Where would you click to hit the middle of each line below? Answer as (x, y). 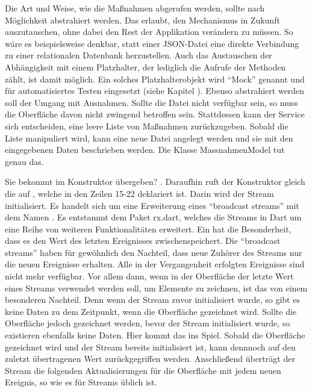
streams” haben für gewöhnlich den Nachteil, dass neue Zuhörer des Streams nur (154, 252)
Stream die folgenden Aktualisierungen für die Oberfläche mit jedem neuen (143, 370)
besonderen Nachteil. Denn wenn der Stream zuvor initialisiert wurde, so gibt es (152, 300)
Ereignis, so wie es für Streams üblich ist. (81, 382)
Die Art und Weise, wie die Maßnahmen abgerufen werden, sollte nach (135, 8)
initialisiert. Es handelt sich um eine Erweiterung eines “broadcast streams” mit (152, 205)
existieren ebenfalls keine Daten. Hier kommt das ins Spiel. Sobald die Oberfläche (155, 335)
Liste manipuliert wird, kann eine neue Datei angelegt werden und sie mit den (149, 138)
